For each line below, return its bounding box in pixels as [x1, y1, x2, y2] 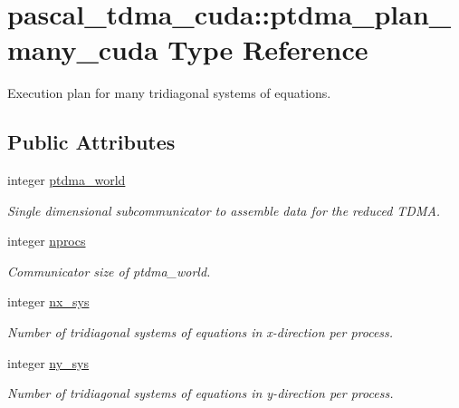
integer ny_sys [7, 353, 90, 372]
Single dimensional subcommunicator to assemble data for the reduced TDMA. [7, 200, 441, 219]
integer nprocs [7, 231, 86, 250]
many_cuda [7, 31, 158, 68]
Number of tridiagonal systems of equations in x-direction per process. [7, 323, 394, 342]
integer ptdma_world [7, 170, 126, 189]
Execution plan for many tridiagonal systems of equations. [7, 83, 331, 102]
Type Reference [167, 31, 368, 68]
